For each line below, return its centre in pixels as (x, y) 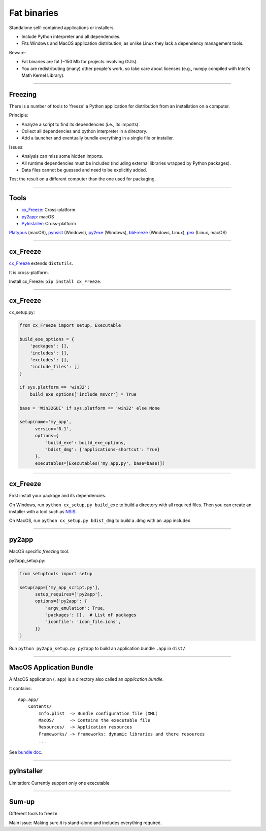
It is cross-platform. (29, 272)
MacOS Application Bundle (51, 668)
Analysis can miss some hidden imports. (62, 156)
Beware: (17, 52)
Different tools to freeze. (34, 814)
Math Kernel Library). (43, 75)
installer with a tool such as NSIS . (43, 512)
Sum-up (22, 802)
